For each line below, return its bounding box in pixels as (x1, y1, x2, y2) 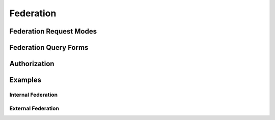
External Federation (9, 105, 60, 112)
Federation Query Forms (9, 43, 89, 52)
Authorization (9, 59, 54, 68)
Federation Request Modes (9, 27, 97, 36)
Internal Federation (9, 91, 58, 98)
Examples (9, 76, 42, 84)
